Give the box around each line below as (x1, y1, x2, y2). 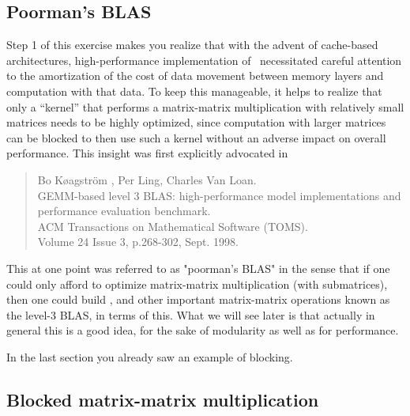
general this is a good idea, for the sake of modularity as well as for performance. (6, 322, 399, 338)
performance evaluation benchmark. (37, 202, 211, 219)
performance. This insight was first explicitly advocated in (6, 145, 288, 161)
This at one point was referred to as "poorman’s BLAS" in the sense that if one (6, 259, 390, 276)
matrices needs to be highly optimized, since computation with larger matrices (6, 114, 386, 130)
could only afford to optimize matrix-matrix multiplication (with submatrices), (6, 275, 388, 292)
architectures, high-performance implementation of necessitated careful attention (6, 51, 402, 68)
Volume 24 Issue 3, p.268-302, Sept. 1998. (37, 233, 239, 250)
